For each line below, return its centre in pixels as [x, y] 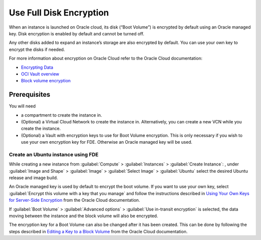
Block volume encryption [46, 81]
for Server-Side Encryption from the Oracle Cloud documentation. [74, 200]
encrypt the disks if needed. [37, 49]
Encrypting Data [37, 67]
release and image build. [33, 178]
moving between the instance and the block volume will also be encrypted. [83, 216]
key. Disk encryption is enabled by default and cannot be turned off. [77, 33]
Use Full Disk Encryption [59, 13]
